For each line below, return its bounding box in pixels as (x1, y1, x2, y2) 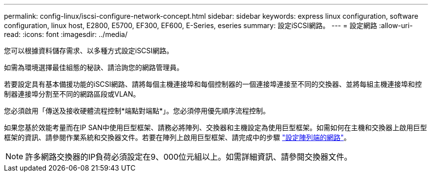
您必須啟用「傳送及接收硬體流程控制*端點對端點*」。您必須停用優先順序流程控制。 (4, 106, 270, 115)
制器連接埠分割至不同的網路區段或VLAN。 (4, 90, 140, 98)
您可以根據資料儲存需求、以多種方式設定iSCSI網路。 (4, 46, 174, 55)
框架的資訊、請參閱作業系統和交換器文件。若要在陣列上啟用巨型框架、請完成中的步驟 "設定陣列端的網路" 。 (4, 133, 351, 141)
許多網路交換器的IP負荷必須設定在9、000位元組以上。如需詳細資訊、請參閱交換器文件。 (25, 152, 352, 162)
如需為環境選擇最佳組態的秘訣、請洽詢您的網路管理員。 (4, 63, 183, 71)
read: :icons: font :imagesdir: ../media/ (4, 30, 128, 38)
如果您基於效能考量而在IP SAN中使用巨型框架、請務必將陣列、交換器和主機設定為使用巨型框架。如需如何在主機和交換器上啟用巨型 (4, 123, 427, 132)
